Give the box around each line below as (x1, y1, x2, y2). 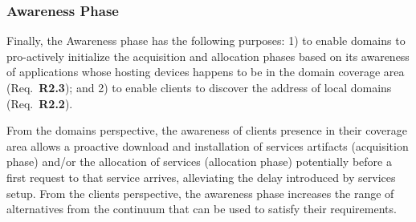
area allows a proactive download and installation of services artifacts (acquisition (6, 137, 409, 154)
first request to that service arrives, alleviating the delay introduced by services (6, 168, 396, 185)
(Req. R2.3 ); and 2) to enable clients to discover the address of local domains (6, 79, 392, 95)
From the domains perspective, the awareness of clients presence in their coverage (6, 122, 407, 139)
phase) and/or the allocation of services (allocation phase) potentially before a (6, 153, 392, 170)
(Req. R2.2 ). (6, 95, 73, 111)
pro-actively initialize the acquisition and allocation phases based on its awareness (6, 47, 410, 64)
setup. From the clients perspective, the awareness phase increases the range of (6, 184, 394, 201)
